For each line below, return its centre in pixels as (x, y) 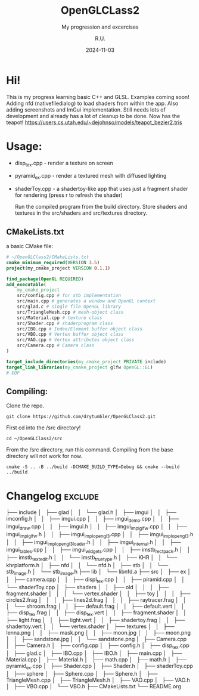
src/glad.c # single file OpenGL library (69, 307)
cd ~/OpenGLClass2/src (34, 439)
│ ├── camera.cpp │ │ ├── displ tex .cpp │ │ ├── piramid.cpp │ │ (96, 580)
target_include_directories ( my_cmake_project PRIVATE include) (86, 361)
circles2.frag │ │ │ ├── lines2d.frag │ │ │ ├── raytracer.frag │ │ (96, 599)
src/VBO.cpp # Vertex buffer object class (70, 335)
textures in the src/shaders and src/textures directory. (81, 213)
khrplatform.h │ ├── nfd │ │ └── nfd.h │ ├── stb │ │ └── (87, 565)
